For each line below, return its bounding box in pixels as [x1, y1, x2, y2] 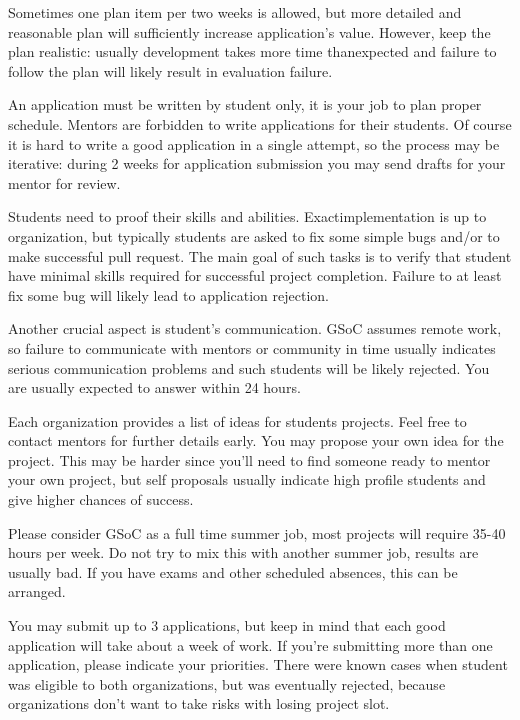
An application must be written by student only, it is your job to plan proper [8, 94, 482, 115]
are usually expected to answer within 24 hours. [8, 377, 301, 398]
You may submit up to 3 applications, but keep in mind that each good [8, 615, 446, 636]
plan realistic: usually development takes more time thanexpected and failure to [8, 41, 497, 62]
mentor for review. [8, 172, 121, 193]
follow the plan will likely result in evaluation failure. [8, 60, 333, 81]
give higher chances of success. [8, 489, 194, 510]
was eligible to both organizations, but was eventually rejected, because [8, 673, 446, 694]
